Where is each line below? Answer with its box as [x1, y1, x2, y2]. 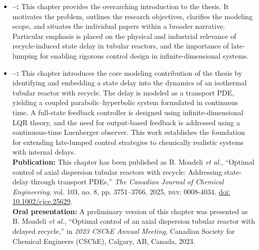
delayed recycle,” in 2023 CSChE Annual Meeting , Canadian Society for [12, 226, 235, 236]
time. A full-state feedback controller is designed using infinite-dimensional [12, 107, 243, 117]
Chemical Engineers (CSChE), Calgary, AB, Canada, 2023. [12, 235, 195, 246]
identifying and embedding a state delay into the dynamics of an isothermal [12, 77, 247, 88]
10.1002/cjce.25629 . [12, 196, 73, 207]
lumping [12, 50, 38, 61]
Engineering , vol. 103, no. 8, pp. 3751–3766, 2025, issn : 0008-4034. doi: [12, 186, 230, 196]
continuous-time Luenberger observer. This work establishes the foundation [12, 127, 245, 137]
